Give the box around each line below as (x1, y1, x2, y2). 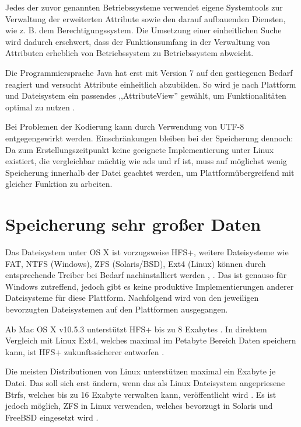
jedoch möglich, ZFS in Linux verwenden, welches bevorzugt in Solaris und (5, 400, 273, 412)
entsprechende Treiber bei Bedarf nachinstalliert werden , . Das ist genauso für (5, 269, 287, 281)
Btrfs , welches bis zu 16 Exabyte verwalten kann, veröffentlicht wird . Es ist (5, 388, 276, 400)
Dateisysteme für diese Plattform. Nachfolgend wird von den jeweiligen (5, 291, 259, 304)
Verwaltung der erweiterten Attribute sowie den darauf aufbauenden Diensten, (5, 12, 286, 25)
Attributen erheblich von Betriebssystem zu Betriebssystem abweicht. (5, 47, 254, 59)
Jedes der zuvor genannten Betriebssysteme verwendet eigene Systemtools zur (5, 1, 283, 13)
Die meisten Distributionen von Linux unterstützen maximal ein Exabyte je (5, 365, 276, 377)
